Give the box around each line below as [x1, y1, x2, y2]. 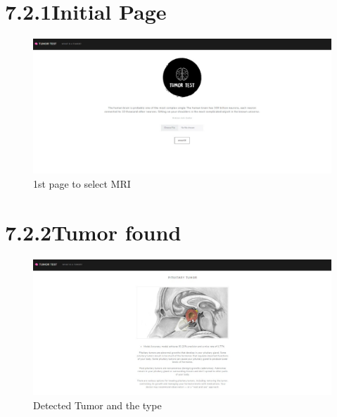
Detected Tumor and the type [33, 397, 162, 412]
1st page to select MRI [33, 176, 131, 191]
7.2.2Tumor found [5, 217, 182, 246]
